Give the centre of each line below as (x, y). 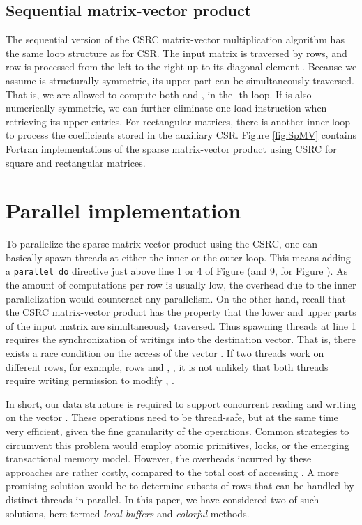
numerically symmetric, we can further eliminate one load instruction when (166, 108)
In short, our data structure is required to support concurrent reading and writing (181, 403)
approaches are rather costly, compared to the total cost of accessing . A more (172, 472)
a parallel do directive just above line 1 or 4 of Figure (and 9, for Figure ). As (177, 271)
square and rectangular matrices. (76, 162)
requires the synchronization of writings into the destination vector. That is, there (181, 339)
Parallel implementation (123, 210)
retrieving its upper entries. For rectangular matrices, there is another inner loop (178, 121)
